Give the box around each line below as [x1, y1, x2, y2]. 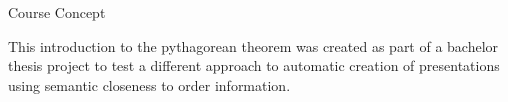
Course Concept [8, 2, 106, 22]
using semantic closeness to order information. [8, 74, 291, 95]
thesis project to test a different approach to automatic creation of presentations [8, 55, 500, 76]
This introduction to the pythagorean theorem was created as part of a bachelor [8, 35, 499, 56]
